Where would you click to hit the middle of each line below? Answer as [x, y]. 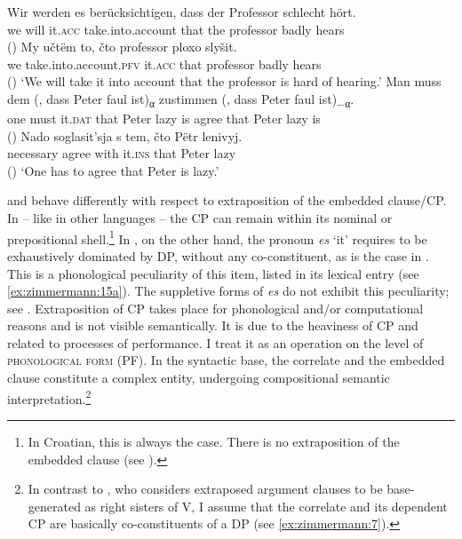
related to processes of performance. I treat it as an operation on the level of [215, 342]
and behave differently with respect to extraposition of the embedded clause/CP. [227, 200]
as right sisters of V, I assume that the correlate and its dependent [266, 506]
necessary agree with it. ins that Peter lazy [122, 153]
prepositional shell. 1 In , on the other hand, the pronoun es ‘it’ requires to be [217, 237]
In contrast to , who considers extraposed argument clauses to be [205, 489]
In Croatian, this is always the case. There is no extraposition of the [214, 441]
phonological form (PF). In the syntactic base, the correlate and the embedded [226, 360]
